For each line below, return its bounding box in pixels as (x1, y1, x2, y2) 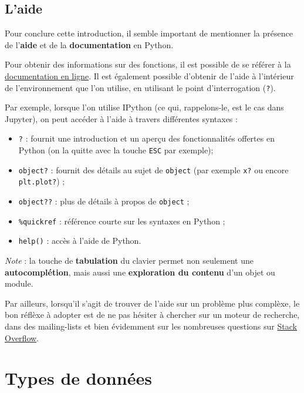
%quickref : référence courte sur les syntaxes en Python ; (18, 214, 225, 227)
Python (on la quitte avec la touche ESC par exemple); (18, 144, 214, 156)
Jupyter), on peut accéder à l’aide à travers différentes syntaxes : (5, 112, 238, 125)
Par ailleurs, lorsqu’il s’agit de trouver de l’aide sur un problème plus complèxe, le (5, 297, 300, 309)
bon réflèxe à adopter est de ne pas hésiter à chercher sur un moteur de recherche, (5, 308, 300, 321)
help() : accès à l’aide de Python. (18, 234, 141, 247)
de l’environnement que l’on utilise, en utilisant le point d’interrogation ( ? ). (5, 81, 276, 93)
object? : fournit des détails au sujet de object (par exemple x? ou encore (18, 163, 289, 176)
